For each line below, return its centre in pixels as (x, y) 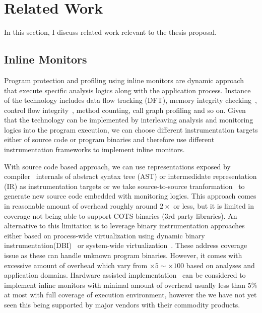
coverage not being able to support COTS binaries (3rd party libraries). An (121, 215)
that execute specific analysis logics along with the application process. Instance (127, 90)
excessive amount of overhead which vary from (76, 265)
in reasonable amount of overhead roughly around (81, 206)
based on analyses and (220, 265)
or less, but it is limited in (214, 206)
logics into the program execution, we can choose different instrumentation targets (131, 129)
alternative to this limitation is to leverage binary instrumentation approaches (124, 226)
